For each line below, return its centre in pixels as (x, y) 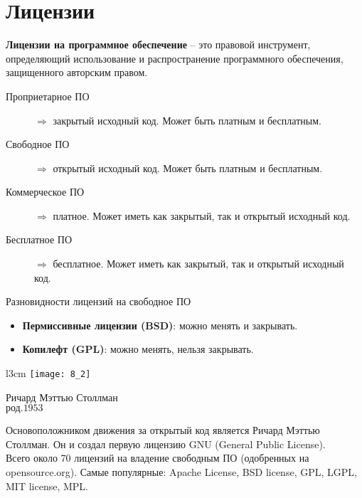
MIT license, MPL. (47, 486)
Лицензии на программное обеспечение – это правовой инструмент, (158, 44)
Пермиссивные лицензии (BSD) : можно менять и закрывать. (160, 325)
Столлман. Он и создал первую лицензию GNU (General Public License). (166, 444)
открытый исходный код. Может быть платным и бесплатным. (188, 168)
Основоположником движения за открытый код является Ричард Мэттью (163, 430)
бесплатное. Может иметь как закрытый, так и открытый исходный (198, 264)
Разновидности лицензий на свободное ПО (99, 301)
